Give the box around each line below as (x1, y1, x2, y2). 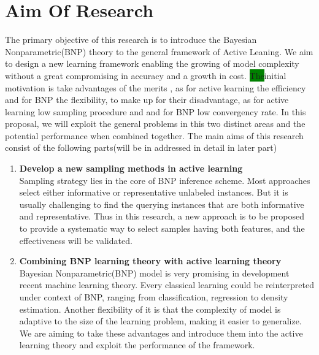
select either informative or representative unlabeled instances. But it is (19, 186, 288, 199)
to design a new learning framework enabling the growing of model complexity (5, 57, 299, 70)
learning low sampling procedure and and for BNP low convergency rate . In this (5, 105, 306, 118)
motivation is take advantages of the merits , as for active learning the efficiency (5, 81, 306, 94)
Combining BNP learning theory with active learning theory (19, 254, 282, 267)
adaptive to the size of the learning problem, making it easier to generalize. (19, 315, 302, 327)
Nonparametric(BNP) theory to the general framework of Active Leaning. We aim (5, 45, 313, 58)
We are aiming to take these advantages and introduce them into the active (19, 326, 303, 339)
